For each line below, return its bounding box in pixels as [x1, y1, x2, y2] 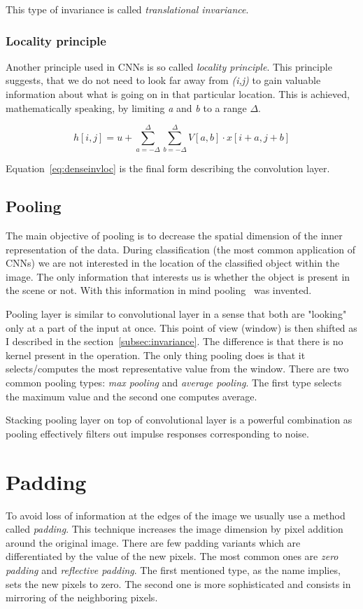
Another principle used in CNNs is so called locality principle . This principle [6, 59, 332, 73]
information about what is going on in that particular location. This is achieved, [6, 87, 350, 101]
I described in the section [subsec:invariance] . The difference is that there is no [6, 334, 343, 349]
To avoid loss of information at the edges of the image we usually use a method [6, 507, 346, 522]
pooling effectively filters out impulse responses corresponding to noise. [6, 426, 309, 440]
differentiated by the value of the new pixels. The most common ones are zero [6, 549, 339, 563]
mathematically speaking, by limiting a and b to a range [6, 100, 247, 115]
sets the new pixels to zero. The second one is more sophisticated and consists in [6, 576, 351, 591]
